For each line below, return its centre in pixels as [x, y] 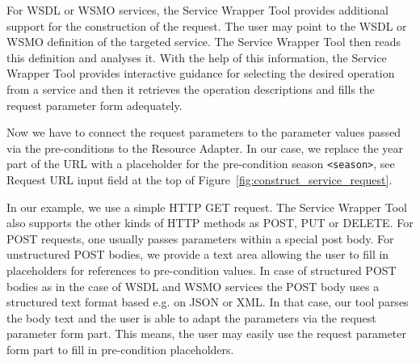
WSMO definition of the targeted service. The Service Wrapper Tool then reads [204, 42]
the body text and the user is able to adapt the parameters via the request [191, 317]
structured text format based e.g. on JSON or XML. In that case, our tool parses [208, 302]
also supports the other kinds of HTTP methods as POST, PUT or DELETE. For [210, 223]
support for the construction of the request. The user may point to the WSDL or [207, 25]
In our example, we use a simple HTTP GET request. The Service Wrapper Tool [207, 207]
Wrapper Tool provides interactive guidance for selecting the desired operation [201, 73]
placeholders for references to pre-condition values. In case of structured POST [202, 270]
